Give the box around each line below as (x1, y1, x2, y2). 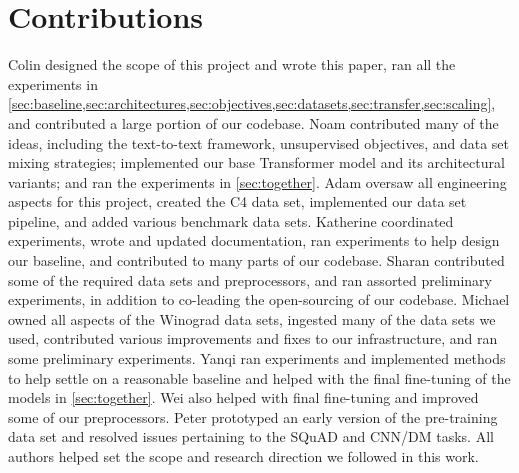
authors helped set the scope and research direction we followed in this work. (8, 446, 479, 466)
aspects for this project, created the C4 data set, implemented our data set (8, 191, 467, 212)
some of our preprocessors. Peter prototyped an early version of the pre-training (8, 406, 498, 427)
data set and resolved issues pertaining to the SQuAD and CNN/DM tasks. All (8, 426, 494, 447)
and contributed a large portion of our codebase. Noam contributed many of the (8, 112, 499, 133)
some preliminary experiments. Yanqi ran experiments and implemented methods (8, 348, 506, 369)
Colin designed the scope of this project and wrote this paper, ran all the (8, 54, 456, 75)
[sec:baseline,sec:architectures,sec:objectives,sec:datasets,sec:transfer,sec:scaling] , (8, 93, 496, 114)
